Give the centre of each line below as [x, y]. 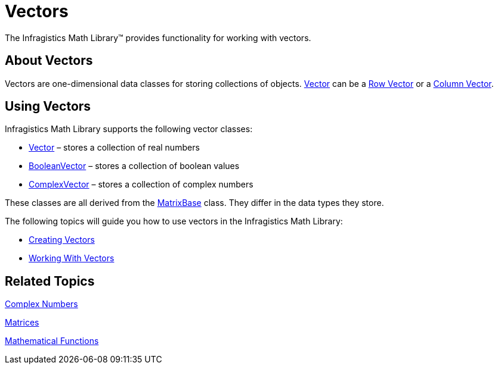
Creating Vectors [62, 240]
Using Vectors [48, 107]
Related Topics [50, 281]
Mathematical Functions [52, 341]
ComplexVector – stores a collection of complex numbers [141, 185]
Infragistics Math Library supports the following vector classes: [129, 129]
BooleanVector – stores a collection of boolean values [134, 166]
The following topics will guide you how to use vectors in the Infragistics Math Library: [174, 221]
